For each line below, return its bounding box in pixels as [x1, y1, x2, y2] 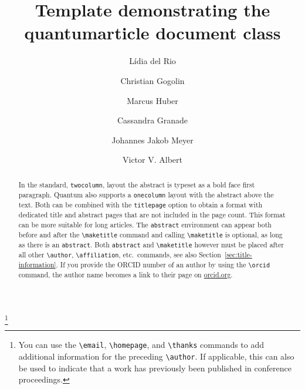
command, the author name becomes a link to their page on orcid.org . [18, 270, 233, 280]
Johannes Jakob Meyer [111, 133, 194, 146]
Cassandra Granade [117, 114, 188, 126]
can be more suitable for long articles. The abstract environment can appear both [18, 219, 272, 229]
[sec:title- [224, 250, 252, 260]
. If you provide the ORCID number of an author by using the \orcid [56, 260, 270, 270]
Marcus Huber [127, 94, 178, 106]
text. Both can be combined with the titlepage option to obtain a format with [18, 199, 263, 209]
